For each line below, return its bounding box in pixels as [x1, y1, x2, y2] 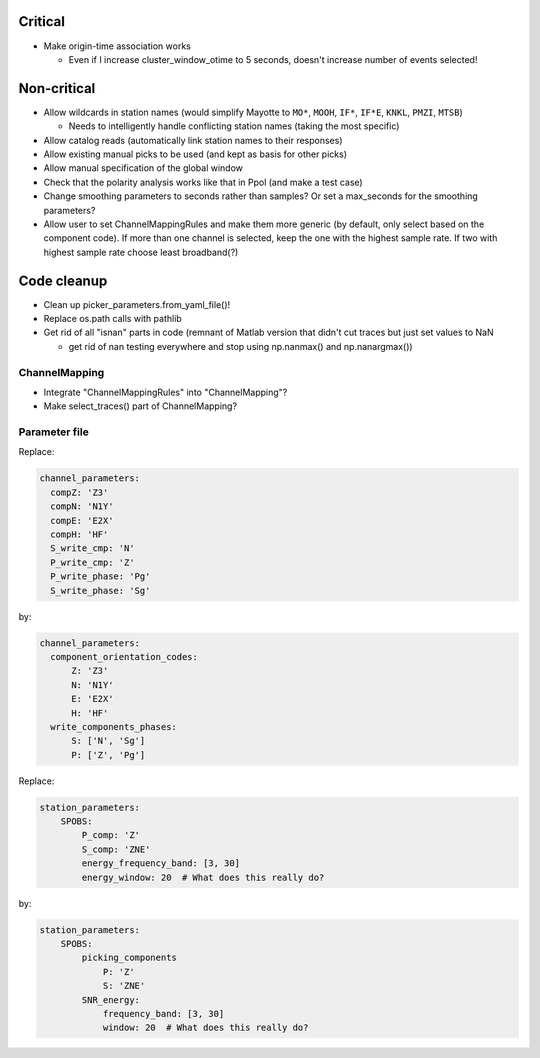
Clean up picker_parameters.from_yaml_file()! [43, 298, 231, 310]
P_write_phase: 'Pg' [50, 571, 151, 582]
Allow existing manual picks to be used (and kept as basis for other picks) [43, 148, 348, 160]
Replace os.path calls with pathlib [43, 313, 182, 325]
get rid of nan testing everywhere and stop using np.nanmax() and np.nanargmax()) [68, 340, 414, 352]
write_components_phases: [50, 721, 177, 732]
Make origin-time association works [43, 40, 192, 52]
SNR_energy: [81, 994, 140, 1005]
